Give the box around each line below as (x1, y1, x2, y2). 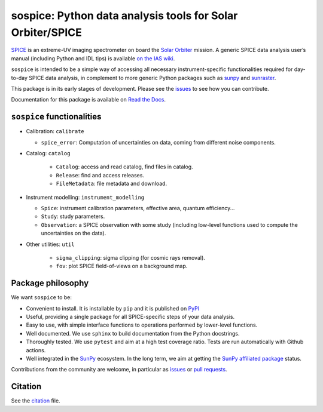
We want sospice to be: (11, 294, 72, 301)
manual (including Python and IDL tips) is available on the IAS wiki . (11, 54, 175, 62)
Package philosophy (11, 278, 89, 288)
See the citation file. (11, 397, 60, 404)
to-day (11, 74, 28, 81)
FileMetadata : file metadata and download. (56, 180, 167, 187)
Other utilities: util (26, 241, 75, 248)
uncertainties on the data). (41, 230, 106, 237)
